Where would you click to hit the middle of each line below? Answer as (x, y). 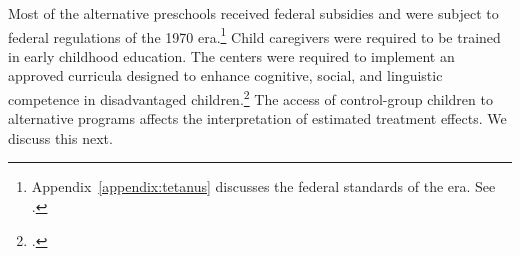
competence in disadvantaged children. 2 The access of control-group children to (250, 97)
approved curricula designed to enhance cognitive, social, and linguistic (225, 75)
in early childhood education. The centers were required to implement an (231, 55)
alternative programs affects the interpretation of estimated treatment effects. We (257, 118)
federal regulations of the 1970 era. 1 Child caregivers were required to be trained (254, 35)
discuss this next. (60, 137)
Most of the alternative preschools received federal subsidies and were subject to (253, 13)
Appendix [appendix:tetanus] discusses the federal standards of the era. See (263, 186)
